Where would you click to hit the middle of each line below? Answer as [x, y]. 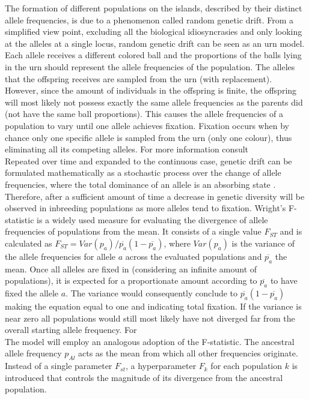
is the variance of [263, 243]
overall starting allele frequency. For [71, 330]
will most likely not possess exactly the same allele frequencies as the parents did [154, 102]
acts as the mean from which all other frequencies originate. [188, 353]
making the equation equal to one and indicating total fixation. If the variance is [153, 306]
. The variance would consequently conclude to [152, 293]
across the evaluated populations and [194, 256]
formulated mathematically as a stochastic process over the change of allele [143, 172]
